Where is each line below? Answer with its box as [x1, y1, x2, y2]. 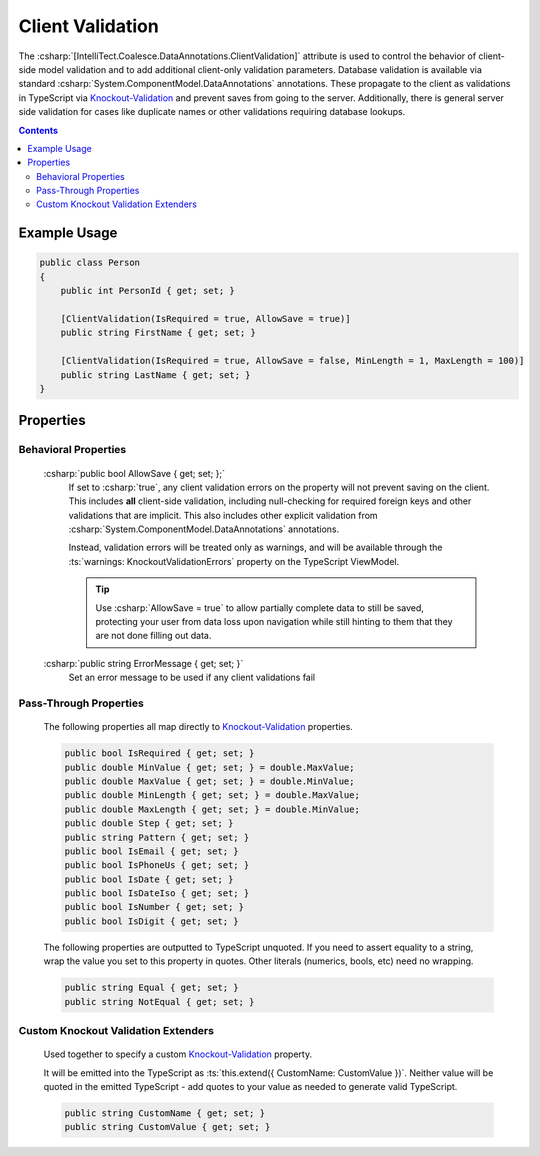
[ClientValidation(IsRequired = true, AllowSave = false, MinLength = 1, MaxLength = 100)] [60, 355, 525, 367]
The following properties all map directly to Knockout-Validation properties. [43, 721, 354, 733]
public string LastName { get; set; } [60, 369, 251, 380]
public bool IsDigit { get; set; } [64, 915, 239, 927]
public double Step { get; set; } [64, 818, 234, 829]
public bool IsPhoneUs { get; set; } [64, 860, 250, 871]
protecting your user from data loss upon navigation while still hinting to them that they [95, 616, 453, 628]
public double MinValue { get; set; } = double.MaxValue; [64, 761, 355, 773]
